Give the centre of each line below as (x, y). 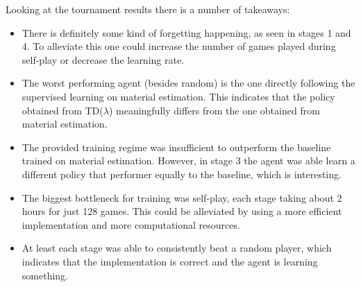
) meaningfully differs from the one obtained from (214, 110)
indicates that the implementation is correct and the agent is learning (170, 261)
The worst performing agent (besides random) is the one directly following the (188, 83)
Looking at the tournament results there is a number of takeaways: (148, 9)
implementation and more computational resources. (131, 224)
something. (45, 275)
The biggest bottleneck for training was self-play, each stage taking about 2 (182, 197)
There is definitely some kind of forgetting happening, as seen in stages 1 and (186, 32)
